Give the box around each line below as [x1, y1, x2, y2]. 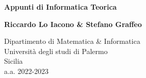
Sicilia [4, 56, 23, 66]
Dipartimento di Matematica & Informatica [4, 36, 140, 46]
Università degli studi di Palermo [4, 45, 108, 56]
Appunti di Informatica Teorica [4, 2, 117, 12]
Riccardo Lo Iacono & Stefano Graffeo [4, 18, 142, 29]
